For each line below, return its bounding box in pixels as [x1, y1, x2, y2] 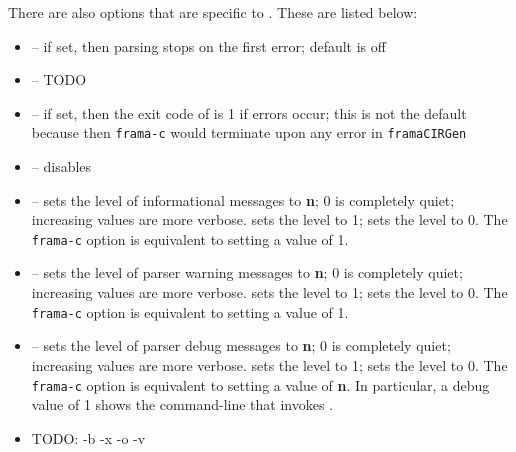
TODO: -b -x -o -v [31, 427, 146, 448]
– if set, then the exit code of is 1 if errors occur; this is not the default [31, 102, 467, 123]
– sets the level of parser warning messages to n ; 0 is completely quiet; [31, 262, 463, 283]
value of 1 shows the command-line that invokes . [31, 394, 333, 415]
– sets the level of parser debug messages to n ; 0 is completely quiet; [31, 335, 451, 356]
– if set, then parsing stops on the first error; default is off [31, 35, 386, 56]
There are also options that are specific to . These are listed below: [8, 2, 418, 22]
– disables [31, 156, 92, 177]
